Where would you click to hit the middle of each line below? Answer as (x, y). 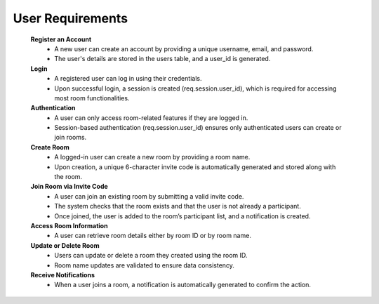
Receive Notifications (62, 275)
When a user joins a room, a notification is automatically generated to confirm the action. (183, 285)
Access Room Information (69, 225)
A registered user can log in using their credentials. (128, 79)
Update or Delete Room (65, 245)
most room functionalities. (92, 98)
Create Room (50, 147)
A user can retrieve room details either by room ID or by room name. (153, 236)
